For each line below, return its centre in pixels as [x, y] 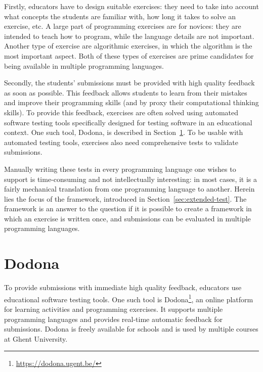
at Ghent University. [36, 338]
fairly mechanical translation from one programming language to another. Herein [129, 189]
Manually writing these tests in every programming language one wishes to [120, 169]
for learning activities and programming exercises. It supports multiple [114, 309]
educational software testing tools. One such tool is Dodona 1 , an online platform [129, 298]
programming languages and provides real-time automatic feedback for [114, 319]
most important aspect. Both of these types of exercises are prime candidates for [129, 55]
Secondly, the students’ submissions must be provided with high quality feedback [129, 83]
